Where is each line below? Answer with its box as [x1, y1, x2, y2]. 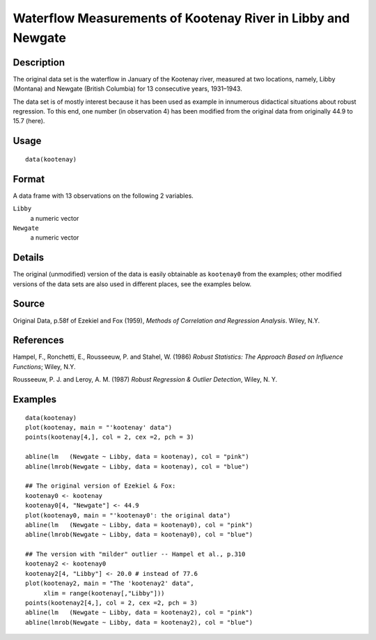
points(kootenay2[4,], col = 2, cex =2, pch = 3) [25, 599, 198, 607]
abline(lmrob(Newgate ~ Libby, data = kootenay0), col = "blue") [25, 531, 253, 539]
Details [13, 251, 45, 264]
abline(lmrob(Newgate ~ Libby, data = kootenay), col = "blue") [25, 462, 250, 470]
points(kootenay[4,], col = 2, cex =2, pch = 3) [25, 433, 194, 442]
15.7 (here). [13, 117, 45, 125]
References [13, 334, 64, 346]
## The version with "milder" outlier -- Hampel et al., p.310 [25, 550, 246, 559]
